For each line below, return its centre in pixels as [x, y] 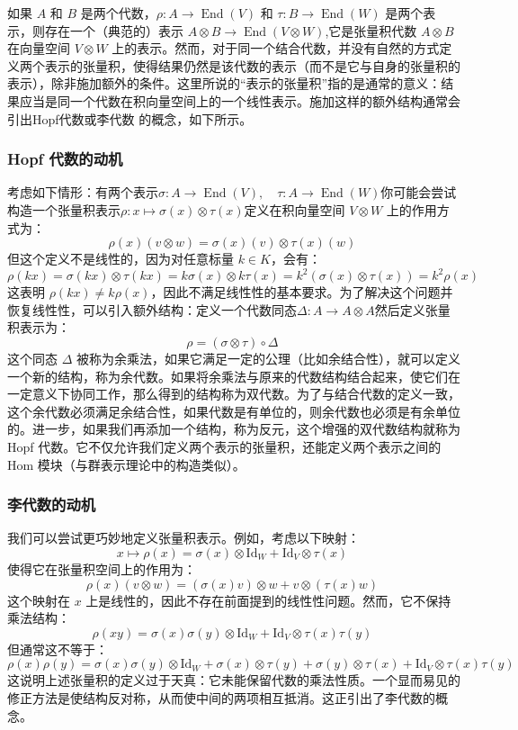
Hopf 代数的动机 [65, 159]
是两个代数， [118, 13]
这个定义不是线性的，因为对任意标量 [126, 259]
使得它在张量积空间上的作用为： [102, 569]
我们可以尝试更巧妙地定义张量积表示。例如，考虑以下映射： [183, 538]
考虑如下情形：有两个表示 [83, 192]
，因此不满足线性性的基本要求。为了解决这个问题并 [302, 292]
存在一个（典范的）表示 [114, 30]
